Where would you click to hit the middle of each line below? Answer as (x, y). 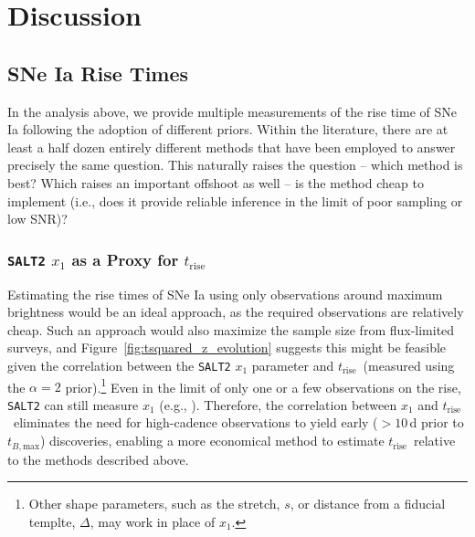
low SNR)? (37, 219)
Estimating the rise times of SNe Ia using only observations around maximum (225, 294)
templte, (52, 521)
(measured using (409, 365)
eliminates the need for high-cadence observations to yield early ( (195, 422)
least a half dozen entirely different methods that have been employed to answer (232, 147)
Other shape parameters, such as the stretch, (154, 504)
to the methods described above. (98, 459)
